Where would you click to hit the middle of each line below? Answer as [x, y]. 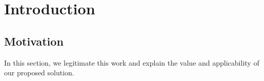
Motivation [34, 41]
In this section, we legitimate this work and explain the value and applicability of [132, 62]
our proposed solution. [39, 73]
